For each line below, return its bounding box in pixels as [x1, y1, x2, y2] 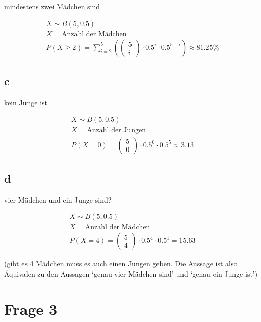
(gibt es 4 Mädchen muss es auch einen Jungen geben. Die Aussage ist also [4, 258, 238, 269]
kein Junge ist [4, 96, 48, 107]
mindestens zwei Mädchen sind [4, 1, 100, 11]
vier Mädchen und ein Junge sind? [4, 194, 112, 205]
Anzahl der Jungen [87, 126, 146, 134]
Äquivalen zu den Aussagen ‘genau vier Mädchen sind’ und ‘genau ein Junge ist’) [4, 268, 258, 279]
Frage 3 [4, 298, 58, 319]
